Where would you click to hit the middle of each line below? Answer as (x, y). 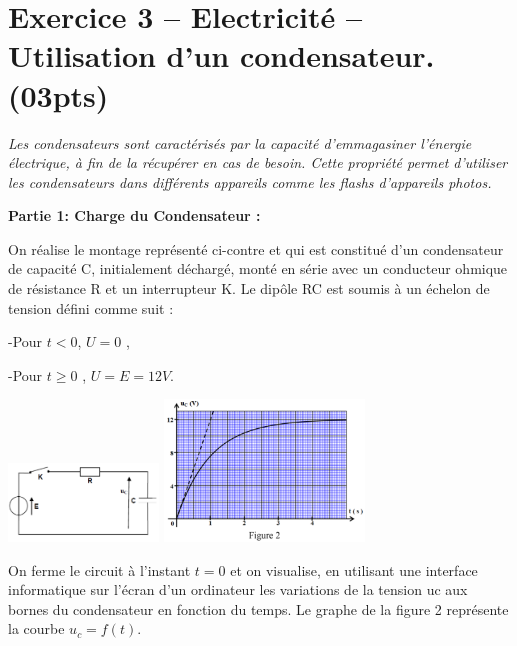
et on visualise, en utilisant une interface (354, 569)
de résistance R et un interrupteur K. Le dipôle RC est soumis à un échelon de (249, 288)
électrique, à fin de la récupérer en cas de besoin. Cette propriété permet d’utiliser (258, 162)
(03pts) (58, 94)
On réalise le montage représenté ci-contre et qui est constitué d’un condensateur (256, 248)
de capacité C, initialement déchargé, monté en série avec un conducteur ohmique (258, 268)
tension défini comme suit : (91, 307)
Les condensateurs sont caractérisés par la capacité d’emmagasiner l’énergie (240, 142)
